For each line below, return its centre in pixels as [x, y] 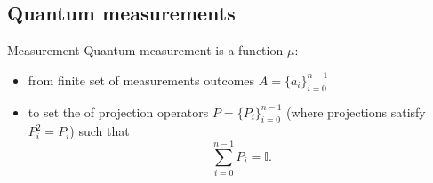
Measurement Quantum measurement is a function [145, 50]
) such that [100, 131]
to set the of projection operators [118, 111]
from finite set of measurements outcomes [141, 80]
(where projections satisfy [356, 111]
